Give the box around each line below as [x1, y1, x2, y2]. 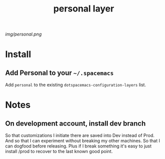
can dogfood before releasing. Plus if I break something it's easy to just [5, 143, 152, 149]
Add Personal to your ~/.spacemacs [5, 68, 114, 77]
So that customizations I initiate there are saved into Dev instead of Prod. [5, 132, 155, 138]
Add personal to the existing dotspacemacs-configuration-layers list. [5, 82, 146, 88]
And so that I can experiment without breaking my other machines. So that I [5, 138, 161, 144]
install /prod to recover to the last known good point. [5, 148, 113, 154]
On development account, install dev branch [5, 119, 146, 127]
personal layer [53, 3, 115, 14]
